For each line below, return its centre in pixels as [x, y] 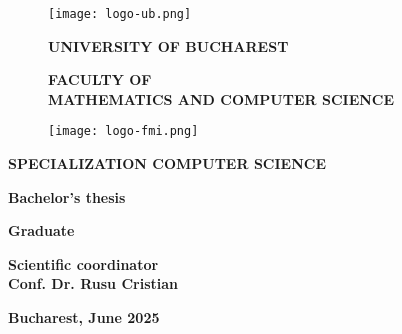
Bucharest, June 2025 [84, 317]
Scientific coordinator [83, 263]
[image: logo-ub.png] [120, 14]
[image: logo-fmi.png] [123, 131]
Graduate [41, 230]
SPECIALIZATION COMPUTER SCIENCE [167, 163]
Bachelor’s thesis [67, 196]
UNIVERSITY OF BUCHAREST [168, 45]
